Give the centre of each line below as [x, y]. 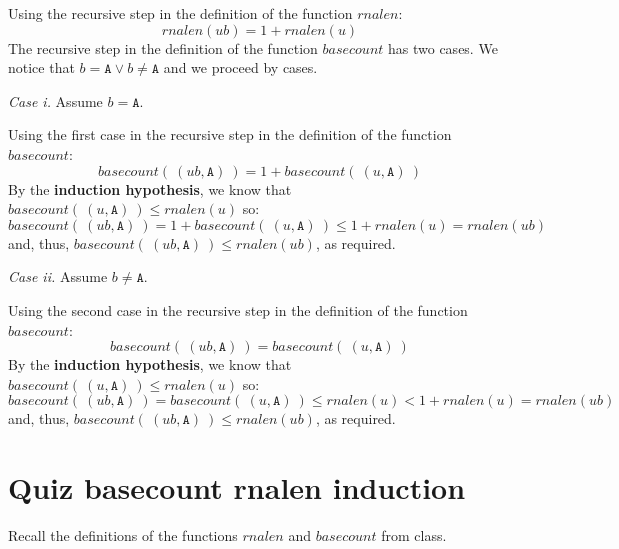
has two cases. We [443, 47]
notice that [41, 67]
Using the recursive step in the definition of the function [180, 13]
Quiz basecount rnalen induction [237, 487]
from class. [414, 535]
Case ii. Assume [58, 276]
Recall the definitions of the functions [123, 535]
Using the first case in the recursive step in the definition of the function [230, 134]
